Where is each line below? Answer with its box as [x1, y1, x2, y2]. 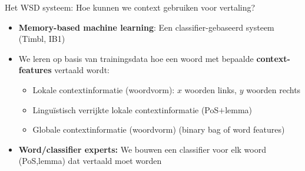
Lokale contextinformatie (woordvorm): [32, 83, 175, 96]
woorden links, [184, 83, 237, 96]
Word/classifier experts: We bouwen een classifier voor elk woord [18, 143, 266, 155]
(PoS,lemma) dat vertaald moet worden [18, 154, 162, 167]
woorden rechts [246, 83, 301, 96]
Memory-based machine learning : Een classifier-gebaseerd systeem [18, 21, 274, 33]
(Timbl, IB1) [18, 32, 65, 45]
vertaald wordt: [54, 64, 110, 76]
